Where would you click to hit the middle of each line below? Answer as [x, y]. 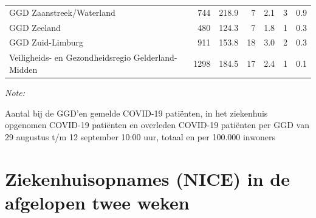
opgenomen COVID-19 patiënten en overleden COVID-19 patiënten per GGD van [157, 125]
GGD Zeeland [35, 27]
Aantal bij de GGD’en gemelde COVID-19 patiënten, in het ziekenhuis [136, 113]
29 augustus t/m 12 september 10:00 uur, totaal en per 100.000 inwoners [140, 136]
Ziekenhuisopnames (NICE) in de [148, 178]
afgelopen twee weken [97, 202]
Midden [23, 69]
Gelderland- [155, 57]
